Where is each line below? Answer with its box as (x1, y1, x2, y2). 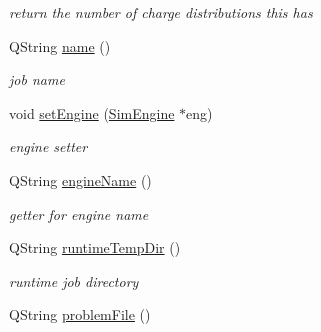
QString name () (9, 35, 111, 56)
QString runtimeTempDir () (9, 237, 181, 258)
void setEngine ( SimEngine (9, 102, 175, 123)
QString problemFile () (9, 304, 151, 325)
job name (9, 69, 65, 90)
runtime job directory (9, 270, 139, 291)
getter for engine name (9, 203, 149, 224)
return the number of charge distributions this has (9, 2, 313, 22)
